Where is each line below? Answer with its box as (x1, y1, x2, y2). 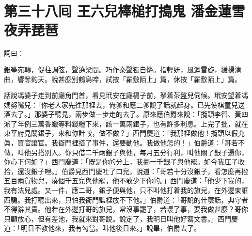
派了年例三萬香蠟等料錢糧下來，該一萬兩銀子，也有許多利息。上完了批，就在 (4, 118, 248, 128)
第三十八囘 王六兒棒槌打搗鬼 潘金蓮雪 (4, 1, 245, 21)
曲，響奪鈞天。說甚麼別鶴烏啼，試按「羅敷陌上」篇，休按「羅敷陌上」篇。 (4, 74, 241, 84)
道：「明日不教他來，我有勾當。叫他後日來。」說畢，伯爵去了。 (4, 223, 201, 233)
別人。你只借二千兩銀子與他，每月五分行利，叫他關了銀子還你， (44, 147, 248, 157)
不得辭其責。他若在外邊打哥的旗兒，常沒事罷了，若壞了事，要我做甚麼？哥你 (4, 204, 248, 214)
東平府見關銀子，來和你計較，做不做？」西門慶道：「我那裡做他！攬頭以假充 (4, 128, 245, 138)
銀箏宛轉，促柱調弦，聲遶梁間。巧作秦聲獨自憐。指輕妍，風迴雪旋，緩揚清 (4, 64, 241, 74)
